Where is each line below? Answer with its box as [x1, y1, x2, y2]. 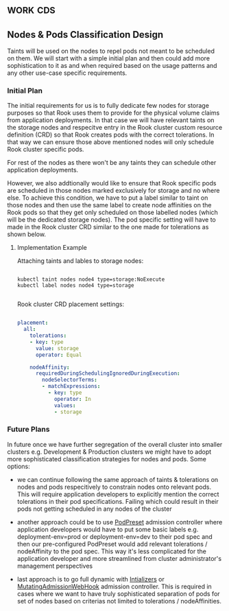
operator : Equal [35, 351, 82, 358]
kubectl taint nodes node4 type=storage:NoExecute [16, 276, 165, 283]
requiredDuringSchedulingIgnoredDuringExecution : [35, 370, 180, 377]
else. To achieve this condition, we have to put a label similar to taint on [7, 194, 208, 202]
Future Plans [7, 424, 50, 434]
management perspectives [16, 562, 93, 570]
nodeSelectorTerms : [42, 376, 97, 384]
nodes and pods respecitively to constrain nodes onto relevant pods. [16, 483, 211, 491]
